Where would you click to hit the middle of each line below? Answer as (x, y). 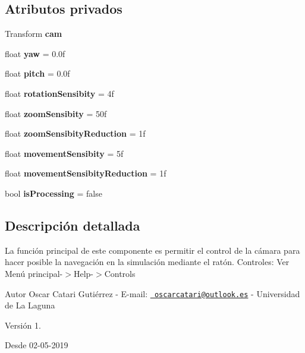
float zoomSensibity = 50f (56, 113)
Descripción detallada (73, 225)
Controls (120, 273)
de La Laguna (30, 305)
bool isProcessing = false (54, 193)
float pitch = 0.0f (37, 73)
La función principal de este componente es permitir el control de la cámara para (152, 250)
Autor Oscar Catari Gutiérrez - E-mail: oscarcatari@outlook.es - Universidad (152, 293)
